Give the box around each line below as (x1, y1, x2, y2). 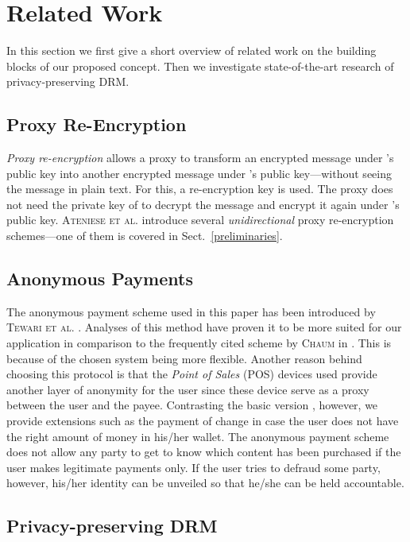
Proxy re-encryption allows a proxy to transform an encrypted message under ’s (6, 149, 394, 166)
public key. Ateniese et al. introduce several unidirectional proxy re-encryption (6, 211, 394, 228)
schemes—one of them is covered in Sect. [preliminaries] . (6, 227, 283, 244)
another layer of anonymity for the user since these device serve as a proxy (6, 381, 369, 397)
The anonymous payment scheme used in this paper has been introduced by (6, 303, 376, 319)
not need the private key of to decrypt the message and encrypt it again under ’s (6, 196, 400, 212)
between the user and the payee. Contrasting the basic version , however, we (6, 397, 378, 413)
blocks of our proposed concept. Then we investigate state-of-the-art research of (6, 57, 394, 74)
